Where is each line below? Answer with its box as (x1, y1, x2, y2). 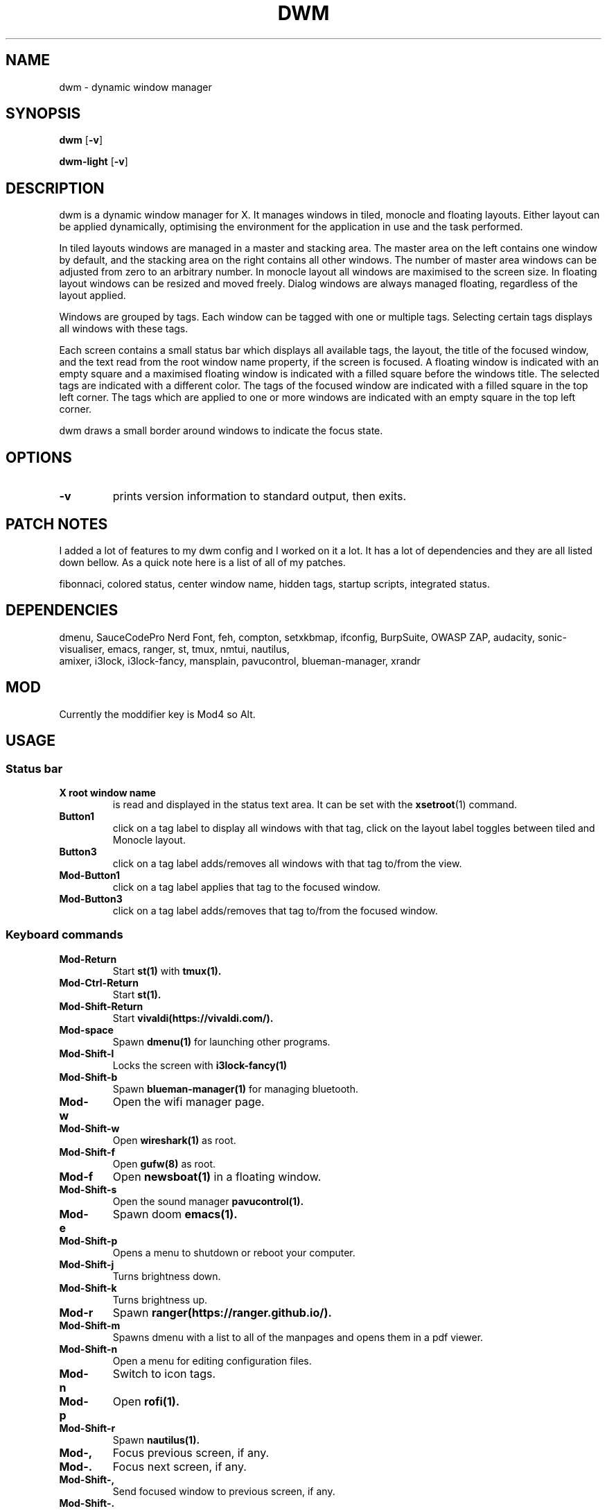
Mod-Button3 (59, 892, 123, 905)
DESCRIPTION (6, 179, 105, 197)
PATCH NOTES (6, 515, 108, 533)
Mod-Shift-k (59, 1281, 117, 1294)
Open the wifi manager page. (112, 1094, 265, 1109)
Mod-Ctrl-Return (59, 976, 139, 989)
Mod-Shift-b (59, 1070, 118, 1083)
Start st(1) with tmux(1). (112, 964, 222, 977)
